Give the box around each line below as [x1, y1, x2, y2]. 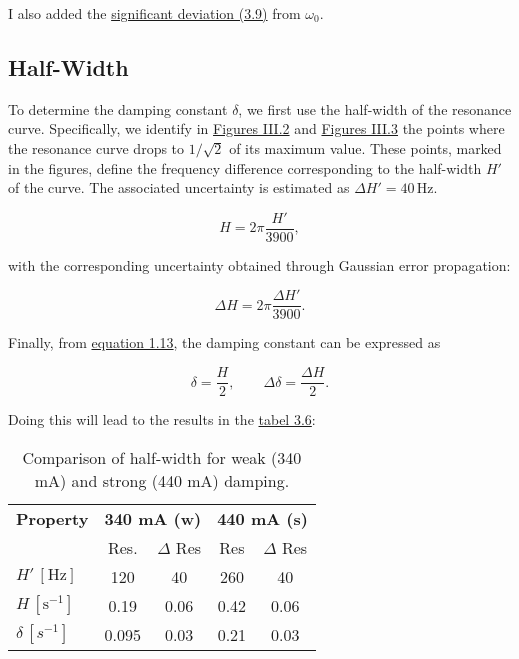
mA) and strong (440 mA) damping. [34, 468, 290, 492]
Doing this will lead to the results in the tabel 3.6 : [8, 409, 316, 430]
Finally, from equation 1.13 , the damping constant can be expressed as [8, 332, 441, 353]
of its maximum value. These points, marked [229, 137, 502, 158]
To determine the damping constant [8, 98, 228, 119]
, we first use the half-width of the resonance [238, 98, 512, 119]
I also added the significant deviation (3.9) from [8, 3, 301, 23]
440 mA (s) [217, 506, 308, 530]
